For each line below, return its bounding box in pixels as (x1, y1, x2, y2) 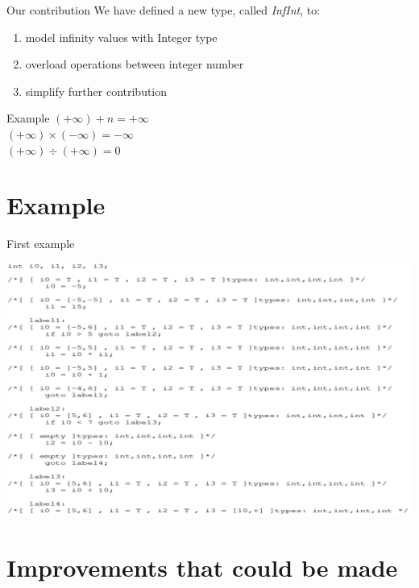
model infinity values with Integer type (25, 28, 218, 45)
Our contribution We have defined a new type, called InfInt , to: (6, 2, 321, 18)
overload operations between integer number (25, 56, 244, 72)
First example (6, 235, 75, 252)
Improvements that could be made (6, 550, 398, 583)
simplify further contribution (25, 82, 168, 99)
